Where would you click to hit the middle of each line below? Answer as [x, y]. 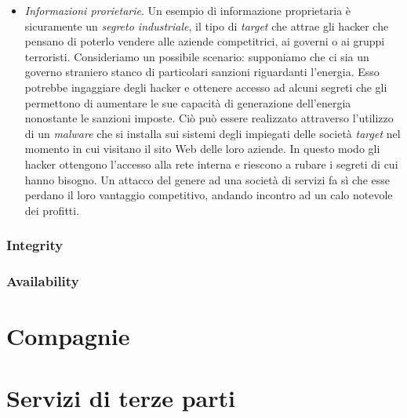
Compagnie [68, 336]
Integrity [35, 245]
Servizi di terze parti [121, 397]
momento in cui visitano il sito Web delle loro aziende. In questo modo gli [202, 149]
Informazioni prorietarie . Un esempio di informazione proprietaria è [188, 10]
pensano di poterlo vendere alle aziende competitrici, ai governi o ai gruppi [205, 41]
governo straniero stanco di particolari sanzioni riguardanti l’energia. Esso [202, 72]
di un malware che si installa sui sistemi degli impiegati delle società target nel [213, 133]
